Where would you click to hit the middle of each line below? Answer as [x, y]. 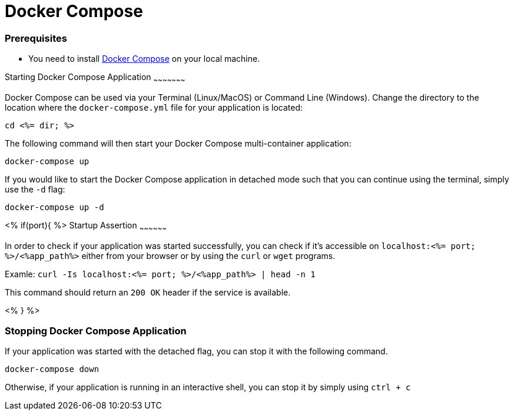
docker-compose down [52, 369]
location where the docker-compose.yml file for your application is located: [154, 107]
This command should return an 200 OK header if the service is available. [148, 292]
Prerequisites [36, 38]
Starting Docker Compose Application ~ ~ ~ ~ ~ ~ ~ [95, 78]
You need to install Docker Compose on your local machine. [144, 59]
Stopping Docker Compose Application [96, 331]
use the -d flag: [35, 189]
